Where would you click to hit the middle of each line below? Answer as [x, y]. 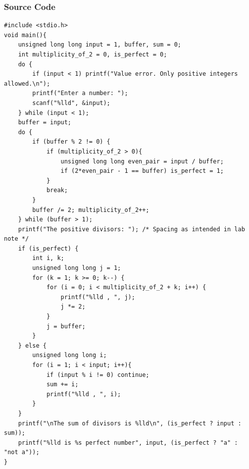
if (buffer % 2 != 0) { [71, 142]
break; [57, 190]
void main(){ [25, 35]
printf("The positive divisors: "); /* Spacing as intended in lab [131, 229]
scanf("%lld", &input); [71, 103]
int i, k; [48, 258]
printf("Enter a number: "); [80, 93]
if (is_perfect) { [48, 248]
